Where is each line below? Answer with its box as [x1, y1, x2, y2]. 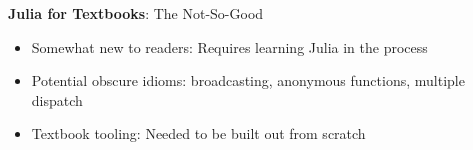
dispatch [31, 89, 83, 110]
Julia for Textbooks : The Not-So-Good [8, 3, 264, 23]
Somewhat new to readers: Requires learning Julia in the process [31, 36, 428, 57]
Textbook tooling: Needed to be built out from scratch [31, 123, 366, 144]
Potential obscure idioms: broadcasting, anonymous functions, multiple [31, 70, 465, 91]
